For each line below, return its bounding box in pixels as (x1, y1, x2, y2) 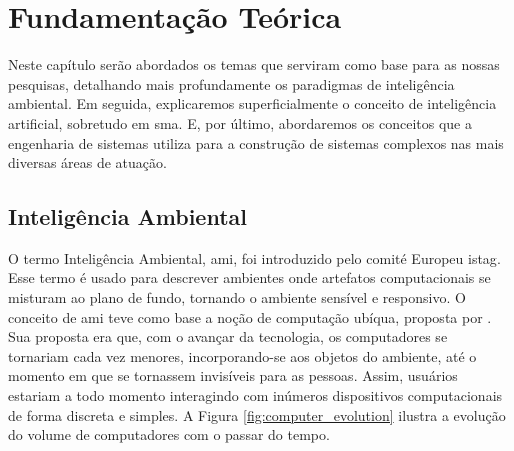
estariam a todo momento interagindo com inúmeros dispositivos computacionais (8, 385, 503, 406)
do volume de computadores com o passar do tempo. (8, 424, 330, 445)
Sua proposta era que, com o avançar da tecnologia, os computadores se (8, 326, 448, 347)
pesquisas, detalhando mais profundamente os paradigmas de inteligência (8, 73, 455, 94)
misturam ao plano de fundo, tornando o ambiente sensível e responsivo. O (8, 287, 466, 308)
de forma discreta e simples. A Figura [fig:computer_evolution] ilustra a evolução (8, 404, 506, 425)
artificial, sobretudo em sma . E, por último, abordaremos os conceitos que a (8, 112, 472, 133)
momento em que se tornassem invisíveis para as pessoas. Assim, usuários (8, 365, 458, 386)
